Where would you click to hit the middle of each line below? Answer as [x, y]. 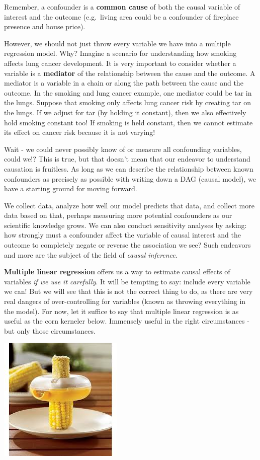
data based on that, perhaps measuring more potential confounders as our [118, 215]
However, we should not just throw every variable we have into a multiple [117, 43]
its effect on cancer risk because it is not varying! [80, 132]
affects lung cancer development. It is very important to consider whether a [120, 63]
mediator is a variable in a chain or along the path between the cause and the [124, 83]
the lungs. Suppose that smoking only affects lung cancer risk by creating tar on [127, 102]
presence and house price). [45, 26]
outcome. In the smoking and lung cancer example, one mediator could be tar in [128, 92]
